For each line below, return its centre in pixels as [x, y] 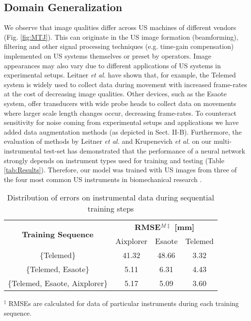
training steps [111, 209]
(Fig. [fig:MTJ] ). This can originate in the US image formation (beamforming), [121, 37]
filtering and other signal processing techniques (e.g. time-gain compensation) [119, 46]
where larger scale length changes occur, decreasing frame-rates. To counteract [120, 113]
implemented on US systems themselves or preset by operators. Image [108, 55]
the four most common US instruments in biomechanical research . [103, 179]
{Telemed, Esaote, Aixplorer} [58, 283]
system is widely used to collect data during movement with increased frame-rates [125, 84]
